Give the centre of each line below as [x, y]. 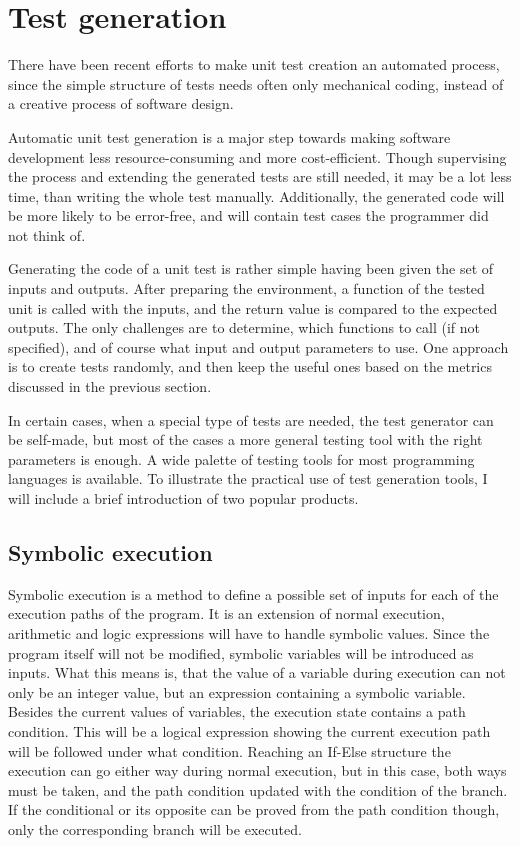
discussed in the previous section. [110, 386]
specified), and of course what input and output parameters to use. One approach [258, 346]
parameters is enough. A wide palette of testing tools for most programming [241, 458]
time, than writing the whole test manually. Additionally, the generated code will [256, 195]
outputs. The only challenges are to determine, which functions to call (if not [244, 327]
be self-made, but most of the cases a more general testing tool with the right [245, 439]
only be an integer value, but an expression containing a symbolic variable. [237, 691]
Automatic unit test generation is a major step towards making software [229, 136]
